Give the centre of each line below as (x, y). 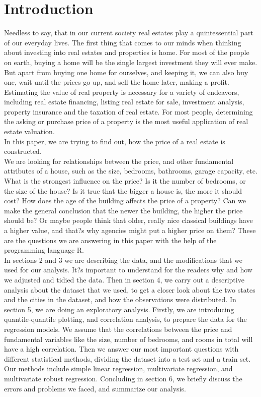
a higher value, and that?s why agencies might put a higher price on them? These (130, 230)
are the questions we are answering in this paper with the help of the (110, 240)
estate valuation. (29, 131)
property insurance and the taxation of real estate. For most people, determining (128, 111)
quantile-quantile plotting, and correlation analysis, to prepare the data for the (125, 319)
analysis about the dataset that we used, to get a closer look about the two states (130, 289)
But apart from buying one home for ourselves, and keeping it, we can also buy (126, 72)
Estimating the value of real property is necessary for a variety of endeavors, (122, 92)
